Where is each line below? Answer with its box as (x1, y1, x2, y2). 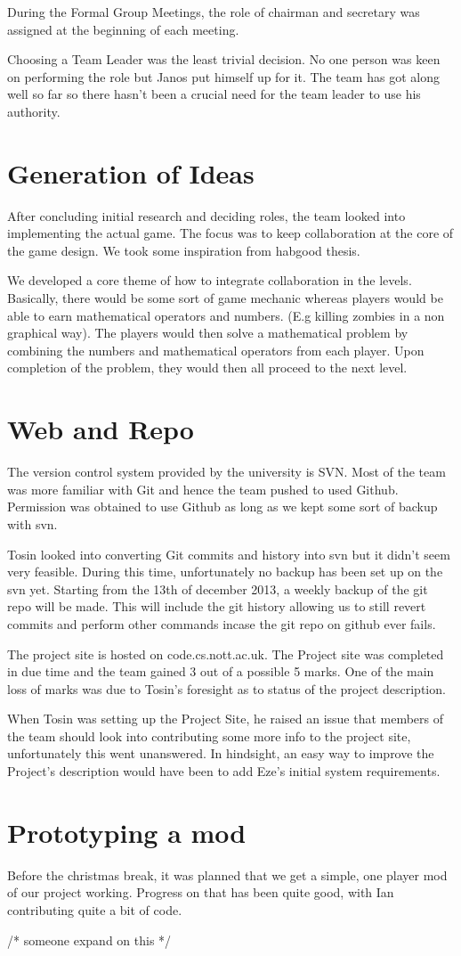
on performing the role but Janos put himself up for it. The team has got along (7, 67, 440, 86)
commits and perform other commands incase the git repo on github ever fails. (7, 614, 436, 633)
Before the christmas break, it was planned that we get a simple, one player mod (7, 865, 448, 884)
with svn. (7, 514, 58, 533)
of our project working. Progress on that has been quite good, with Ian (7, 883, 394, 902)
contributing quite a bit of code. (7, 900, 182, 919)
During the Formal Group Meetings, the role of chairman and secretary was (7, 3, 420, 20)
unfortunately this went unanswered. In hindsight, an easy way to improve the (7, 744, 434, 763)
